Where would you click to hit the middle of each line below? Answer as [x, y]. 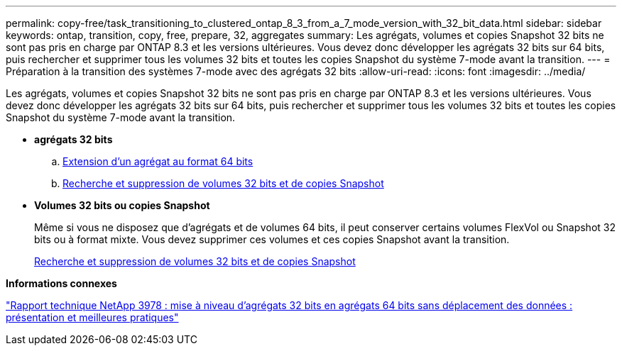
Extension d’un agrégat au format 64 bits [158, 161]
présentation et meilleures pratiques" [92, 317]
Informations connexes [61, 283]
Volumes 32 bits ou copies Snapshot [122, 205]
